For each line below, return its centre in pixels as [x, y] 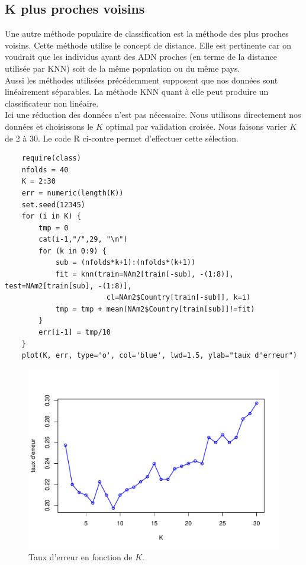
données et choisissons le [49, 126]
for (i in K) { [51, 216]
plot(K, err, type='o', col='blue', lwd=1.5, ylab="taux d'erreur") [159, 356]
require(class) [51, 158]
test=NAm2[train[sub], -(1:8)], [68, 286]
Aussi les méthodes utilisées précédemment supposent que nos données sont [141, 80]
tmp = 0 [54, 228]
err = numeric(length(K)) [73, 193]
